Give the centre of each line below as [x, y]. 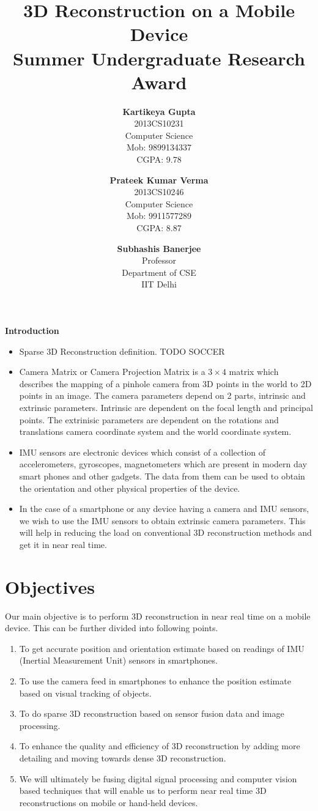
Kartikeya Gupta [159, 111]
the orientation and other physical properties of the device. [130, 488]
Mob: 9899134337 [159, 147]
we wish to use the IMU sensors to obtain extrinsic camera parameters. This [162, 520]
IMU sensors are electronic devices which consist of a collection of [142, 452]
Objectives [50, 586]
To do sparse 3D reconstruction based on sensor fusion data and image [152, 713]
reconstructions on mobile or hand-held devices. [109, 802]
